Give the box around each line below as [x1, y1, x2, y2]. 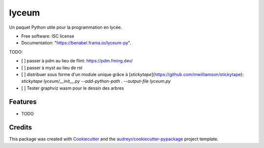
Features [9, 98, 37, 106]
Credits [9, 123, 32, 131]
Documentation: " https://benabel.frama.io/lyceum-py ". [21, 40, 132, 46]
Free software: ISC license [21, 33, 74, 39]
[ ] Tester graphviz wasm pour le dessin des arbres [21, 85, 124, 91]
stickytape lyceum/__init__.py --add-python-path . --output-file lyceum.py [21, 78, 171, 84]
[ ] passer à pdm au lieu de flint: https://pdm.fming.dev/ [21, 58, 133, 64]
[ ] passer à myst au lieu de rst [21, 65, 83, 71]
